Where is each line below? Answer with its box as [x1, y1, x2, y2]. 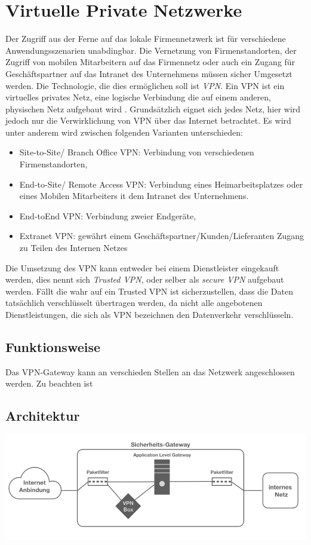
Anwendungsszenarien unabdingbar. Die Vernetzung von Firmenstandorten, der [5, 44, 297, 56]
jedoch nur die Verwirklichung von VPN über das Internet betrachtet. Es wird [5, 114, 291, 127]
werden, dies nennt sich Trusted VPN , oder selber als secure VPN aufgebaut [5, 273, 284, 286]
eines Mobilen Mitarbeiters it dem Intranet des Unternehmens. [19, 189, 249, 202]
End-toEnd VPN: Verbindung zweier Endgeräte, [19, 209, 196, 222]
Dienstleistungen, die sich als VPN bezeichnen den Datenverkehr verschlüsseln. [5, 308, 294, 320]
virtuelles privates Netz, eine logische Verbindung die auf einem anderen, [5, 91, 271, 103]
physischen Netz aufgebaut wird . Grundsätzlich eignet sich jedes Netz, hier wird [5, 102, 301, 115]
